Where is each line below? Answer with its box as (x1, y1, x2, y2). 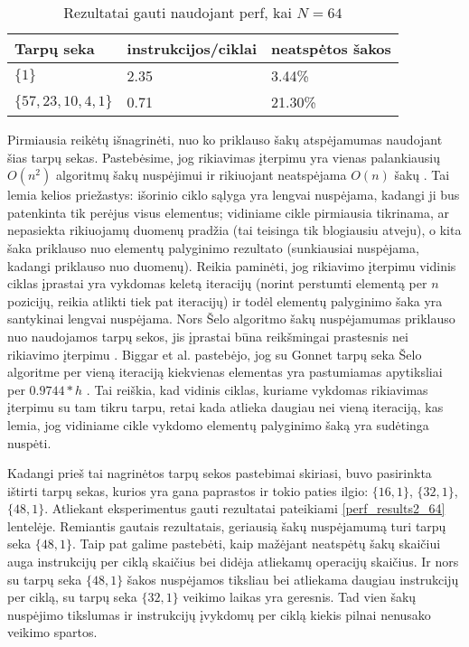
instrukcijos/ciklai (127, 38, 258, 59)
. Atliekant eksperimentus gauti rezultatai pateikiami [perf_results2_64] (44, 499, 446, 518)
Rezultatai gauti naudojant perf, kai (63, 2, 293, 23)
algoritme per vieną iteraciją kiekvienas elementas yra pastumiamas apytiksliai (7, 362, 443, 381)
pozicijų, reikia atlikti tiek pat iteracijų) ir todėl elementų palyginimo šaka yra (7, 291, 443, 310)
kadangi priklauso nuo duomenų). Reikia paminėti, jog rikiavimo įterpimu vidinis (7, 256, 456, 275)
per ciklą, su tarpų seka (7, 587, 137, 606)
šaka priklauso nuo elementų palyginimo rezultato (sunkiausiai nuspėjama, (7, 238, 419, 257)
